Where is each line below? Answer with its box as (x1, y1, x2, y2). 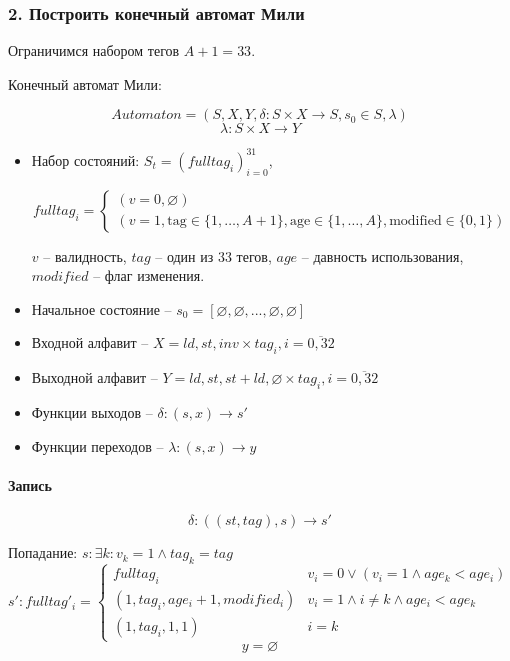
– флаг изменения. (93, 265, 205, 286)
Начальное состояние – (31, 298, 172, 319)
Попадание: (8, 542, 78, 563)
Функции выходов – (31, 402, 153, 423)
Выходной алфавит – (31, 367, 158, 388)
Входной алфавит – (31, 332, 149, 353)
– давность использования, (301, 245, 464, 266)
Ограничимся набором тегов (8, 40, 180, 61)
